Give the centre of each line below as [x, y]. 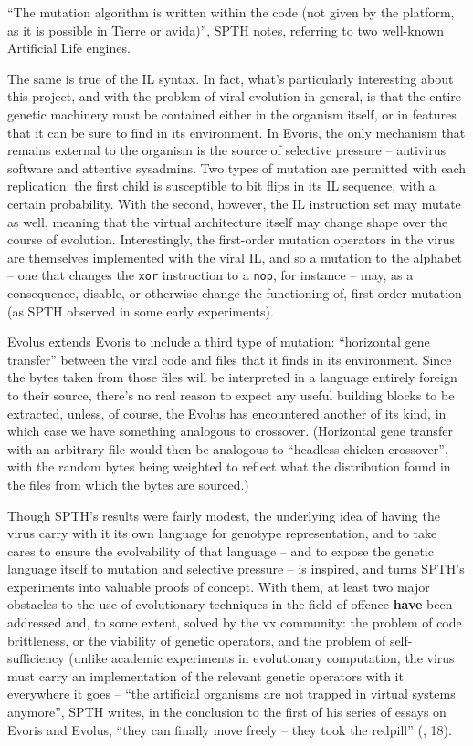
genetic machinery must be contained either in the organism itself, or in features [232, 114]
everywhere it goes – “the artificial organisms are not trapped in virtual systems [231, 694]
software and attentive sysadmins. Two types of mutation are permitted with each [237, 167]
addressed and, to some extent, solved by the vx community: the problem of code [235, 622]
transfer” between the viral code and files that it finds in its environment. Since [230, 359]
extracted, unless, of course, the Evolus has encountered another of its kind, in [227, 413]
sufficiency [36, 658]
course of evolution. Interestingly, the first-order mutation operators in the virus [231, 239]
